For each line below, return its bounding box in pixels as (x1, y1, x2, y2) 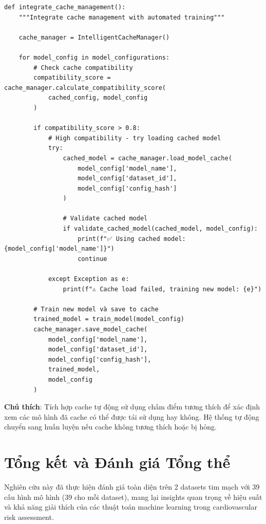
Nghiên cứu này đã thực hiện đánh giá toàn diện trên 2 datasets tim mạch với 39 (4, 481, 260, 492)
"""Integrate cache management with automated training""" (18, 13, 225, 21)
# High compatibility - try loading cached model (48, 134, 221, 142)
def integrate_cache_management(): (4, 4, 126, 11)
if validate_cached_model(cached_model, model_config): (63, 225, 258, 233)
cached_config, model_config (48, 94, 148, 102)
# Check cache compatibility (33, 64, 133, 71)
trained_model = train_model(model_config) (33, 315, 184, 323)
